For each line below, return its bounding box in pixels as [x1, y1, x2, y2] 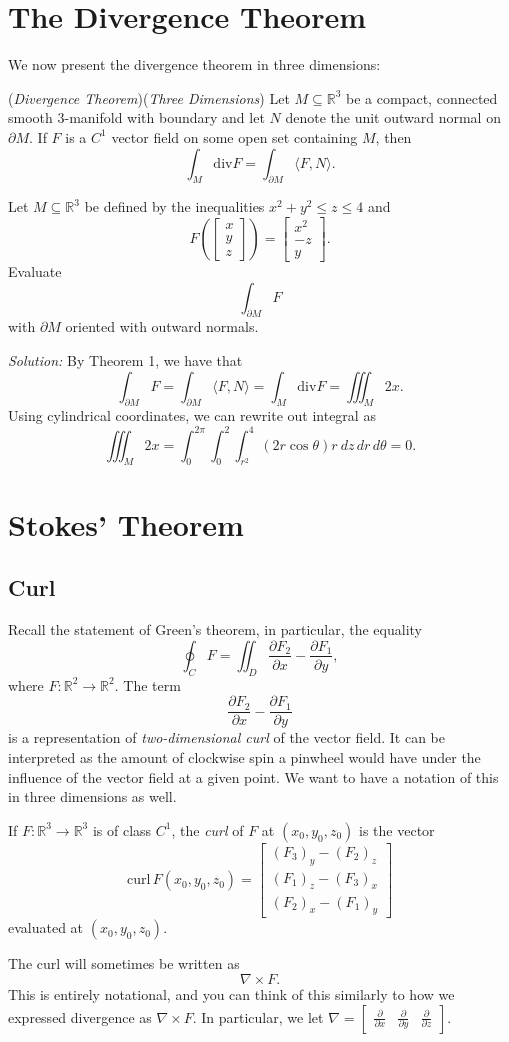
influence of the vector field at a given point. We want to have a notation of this [8, 766, 499, 787]
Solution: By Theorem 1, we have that [8, 350, 243, 371]
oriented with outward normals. [65, 316, 259, 337]
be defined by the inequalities [84, 196, 265, 217]
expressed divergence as [8, 1006, 152, 1027]
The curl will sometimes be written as [8, 953, 240, 974]
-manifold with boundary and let [64, 107, 265, 128]
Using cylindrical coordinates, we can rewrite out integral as [8, 405, 376, 426]
